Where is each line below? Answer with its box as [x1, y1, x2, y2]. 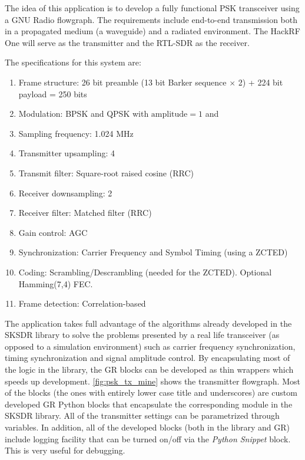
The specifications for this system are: [5, 56, 141, 68]
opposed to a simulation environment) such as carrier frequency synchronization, [5, 340, 296, 352]
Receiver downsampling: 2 [18, 186, 112, 199]
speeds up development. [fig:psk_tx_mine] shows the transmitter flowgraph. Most [5, 374, 300, 387]
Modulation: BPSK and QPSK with [18, 107, 149, 120]
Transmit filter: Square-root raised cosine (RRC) [18, 166, 194, 179]
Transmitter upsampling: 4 [18, 147, 115, 159]
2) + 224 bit [238, 75, 283, 88]
